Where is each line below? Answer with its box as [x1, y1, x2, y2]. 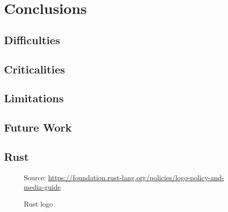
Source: [24, 172, 46, 182]
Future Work [4, 120, 72, 135]
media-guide [24, 182, 61, 192]
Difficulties [4, 32, 60, 47]
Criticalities [4, 61, 65, 76]
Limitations [4, 90, 64, 106]
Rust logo [24, 198, 53, 209]
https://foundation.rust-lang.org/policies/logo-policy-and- [48, 172, 224, 182]
